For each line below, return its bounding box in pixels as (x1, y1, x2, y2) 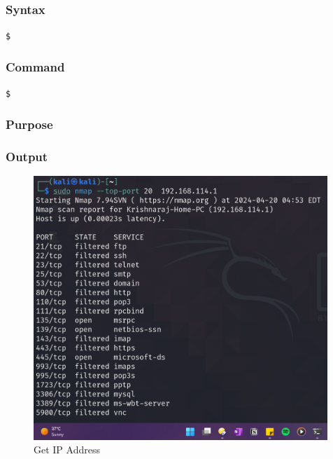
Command (6, 58, 65, 76)
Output (6, 147, 48, 165)
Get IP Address (34, 442, 100, 457)
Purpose (6, 116, 53, 133)
